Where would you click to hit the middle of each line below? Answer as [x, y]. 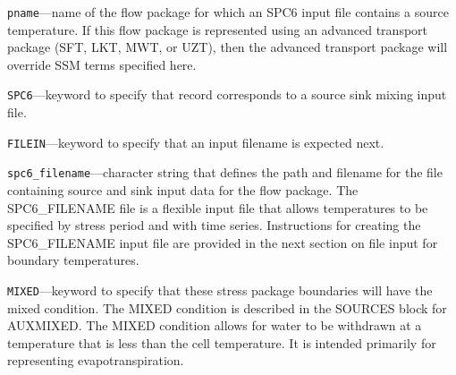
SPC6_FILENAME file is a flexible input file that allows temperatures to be [218, 207]
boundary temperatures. [73, 260]
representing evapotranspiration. [96, 360]
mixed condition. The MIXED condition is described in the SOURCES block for [227, 307]
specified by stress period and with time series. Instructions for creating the [214, 225]
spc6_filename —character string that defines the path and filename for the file [225, 172]
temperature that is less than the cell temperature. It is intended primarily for [222, 342]
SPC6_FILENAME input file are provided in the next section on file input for [223, 242]
